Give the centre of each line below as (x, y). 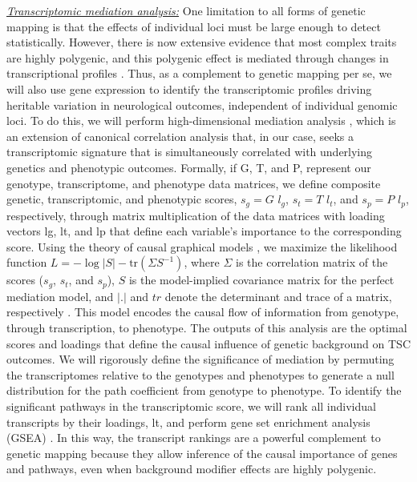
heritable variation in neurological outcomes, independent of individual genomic (202, 104)
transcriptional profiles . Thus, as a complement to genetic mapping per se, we (199, 73)
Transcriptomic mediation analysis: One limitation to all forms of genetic (186, 10)
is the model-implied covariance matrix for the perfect (261, 280)
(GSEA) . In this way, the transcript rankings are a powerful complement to (194, 438)
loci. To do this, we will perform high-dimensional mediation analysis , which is (201, 120)
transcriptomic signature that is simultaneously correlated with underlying (190, 152)
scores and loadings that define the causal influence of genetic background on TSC (208, 343)
